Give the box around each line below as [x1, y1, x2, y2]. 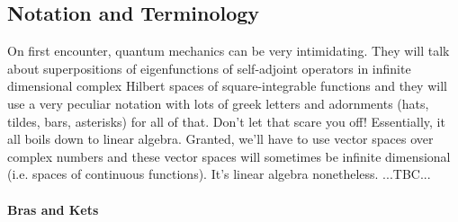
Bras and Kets [7, 200, 99, 218]
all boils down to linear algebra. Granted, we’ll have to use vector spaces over [7, 129, 434, 148]
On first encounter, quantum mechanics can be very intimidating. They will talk [7, 41, 450, 60]
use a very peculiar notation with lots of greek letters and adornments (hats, [7, 93, 429, 112]
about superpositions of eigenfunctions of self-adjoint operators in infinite [7, 58, 411, 77]
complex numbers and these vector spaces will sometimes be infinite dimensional [7, 147, 451, 165]
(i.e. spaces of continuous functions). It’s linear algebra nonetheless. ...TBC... [7, 164, 431, 183]
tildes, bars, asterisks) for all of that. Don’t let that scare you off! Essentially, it [7, 111, 445, 130]
